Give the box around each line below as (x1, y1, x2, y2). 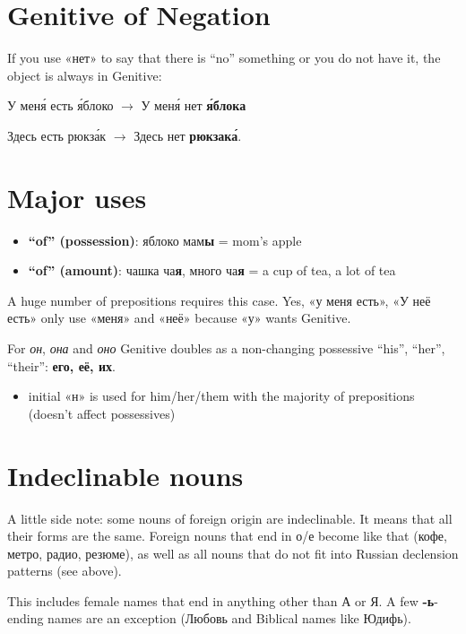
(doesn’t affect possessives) (28, 404, 176, 422)
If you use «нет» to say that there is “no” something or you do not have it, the (7, 48, 441, 67)
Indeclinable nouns (7, 456, 244, 493)
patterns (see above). (7, 561, 122, 580)
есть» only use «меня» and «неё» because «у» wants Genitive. (7, 308, 351, 327)
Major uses (7, 178, 147, 215)
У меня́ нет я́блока (141, 96, 246, 115)
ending (7, 609, 44, 628)
